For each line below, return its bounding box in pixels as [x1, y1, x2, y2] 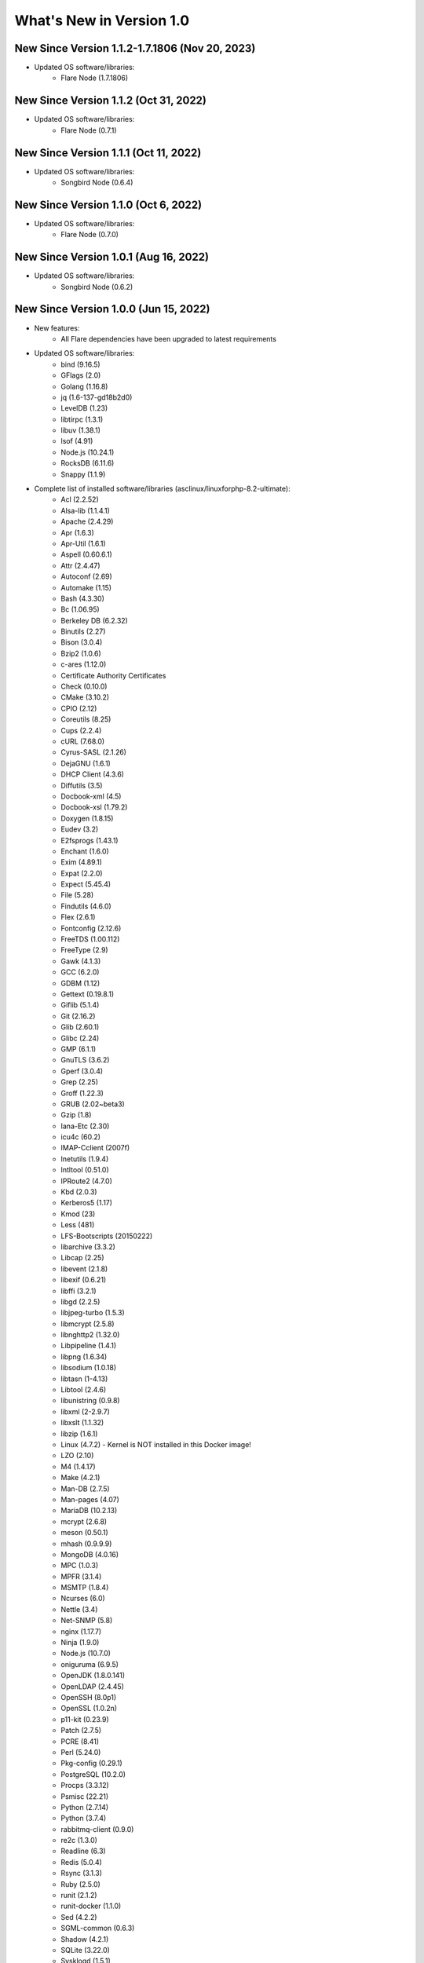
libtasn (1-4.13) [60, 1374, 108, 1384]
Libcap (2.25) [60, 1253, 105, 1263]
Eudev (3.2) [60, 824, 99, 834]
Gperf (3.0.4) [60, 1066, 104, 1076]
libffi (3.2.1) [60, 1286, 97, 1296]
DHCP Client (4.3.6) [60, 769, 125, 779]
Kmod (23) [60, 1209, 96, 1219]
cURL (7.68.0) [60, 737, 105, 746]
